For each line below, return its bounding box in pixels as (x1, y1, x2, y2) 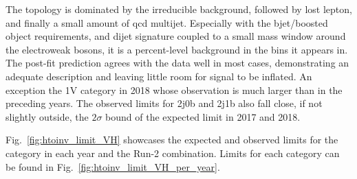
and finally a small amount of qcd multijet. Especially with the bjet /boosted (6, 15, 328, 29)
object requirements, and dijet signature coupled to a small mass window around (6, 29, 346, 43)
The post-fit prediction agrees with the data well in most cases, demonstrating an (6, 56, 349, 70)
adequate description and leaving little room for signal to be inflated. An (6, 69, 312, 83)
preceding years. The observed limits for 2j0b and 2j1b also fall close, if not (6, 96, 323, 110)
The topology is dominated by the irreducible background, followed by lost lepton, (6, 2, 352, 16)
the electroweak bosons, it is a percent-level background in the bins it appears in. (6, 42, 348, 56)
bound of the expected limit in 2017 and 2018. (105, 109, 301, 123)
